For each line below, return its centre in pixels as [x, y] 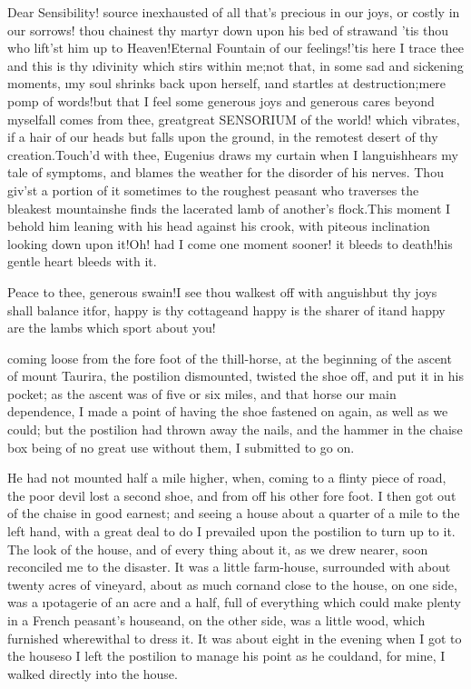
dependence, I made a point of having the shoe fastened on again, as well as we [228, 411]
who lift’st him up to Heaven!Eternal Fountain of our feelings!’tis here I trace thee [235, 48]
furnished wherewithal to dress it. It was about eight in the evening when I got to [235, 638]
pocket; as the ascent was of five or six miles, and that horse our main [202, 393]
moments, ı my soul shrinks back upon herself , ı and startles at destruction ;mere [227, 83]
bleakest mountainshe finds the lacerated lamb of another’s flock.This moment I [229, 208]
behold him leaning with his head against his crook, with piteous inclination [219, 226]
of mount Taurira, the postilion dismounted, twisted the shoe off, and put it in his [235, 376]
